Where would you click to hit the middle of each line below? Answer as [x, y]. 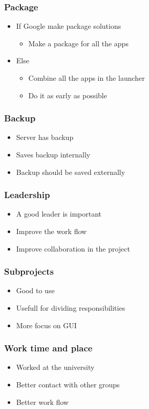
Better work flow [42, 402]
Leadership [27, 195]
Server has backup [45, 137]
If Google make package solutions [69, 26]
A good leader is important [59, 214]
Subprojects [29, 271]
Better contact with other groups [68, 384]
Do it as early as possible [68, 95]
